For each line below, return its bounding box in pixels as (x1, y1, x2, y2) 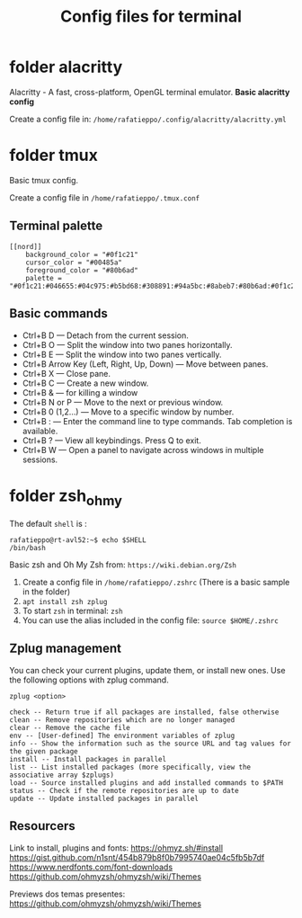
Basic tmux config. (9, 174, 79, 185)
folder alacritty (9, 57, 123, 77)
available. (22, 425, 58, 436)
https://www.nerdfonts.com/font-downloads (9, 861, 173, 872)
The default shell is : (9, 519, 87, 530)
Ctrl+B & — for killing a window (22, 387, 138, 397)
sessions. (22, 454, 58, 465)
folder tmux (9, 146, 99, 165)
